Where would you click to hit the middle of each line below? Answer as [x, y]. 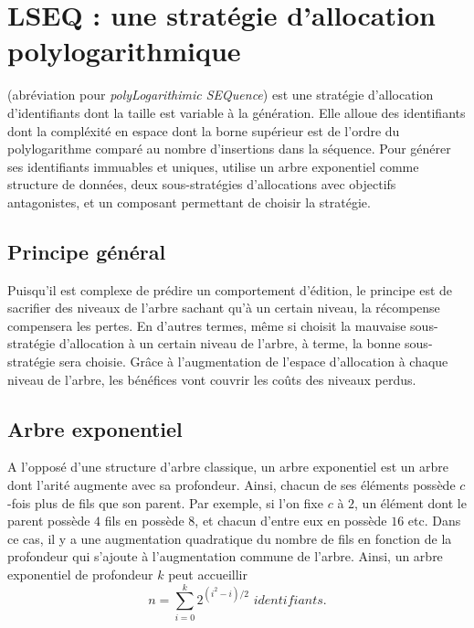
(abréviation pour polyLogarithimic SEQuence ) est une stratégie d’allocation [221, 95]
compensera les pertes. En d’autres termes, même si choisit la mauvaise [207, 325]
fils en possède [144, 521]
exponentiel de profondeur [80, 574]
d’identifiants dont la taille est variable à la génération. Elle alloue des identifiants [237, 112]
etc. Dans [434, 521]
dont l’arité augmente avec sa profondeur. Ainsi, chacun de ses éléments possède [232, 485]
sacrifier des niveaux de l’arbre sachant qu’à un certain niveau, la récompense [224, 308]
